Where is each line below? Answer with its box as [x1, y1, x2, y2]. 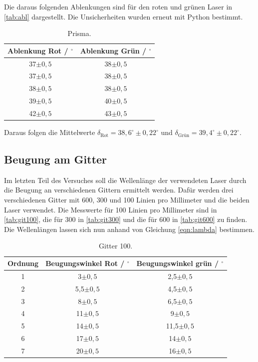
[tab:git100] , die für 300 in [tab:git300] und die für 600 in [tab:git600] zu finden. [4, 214, 248, 224]
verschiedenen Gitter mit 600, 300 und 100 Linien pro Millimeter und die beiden [4, 194, 250, 205]
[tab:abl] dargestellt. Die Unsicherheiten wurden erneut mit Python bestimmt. [4, 11, 243, 21]
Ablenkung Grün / [80, 45, 147, 55]
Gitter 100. [99, 240, 133, 251]
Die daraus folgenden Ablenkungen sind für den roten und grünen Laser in [4, 1, 233, 11]
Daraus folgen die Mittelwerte [4, 127, 95, 137]
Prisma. [67, 28, 91, 38]
